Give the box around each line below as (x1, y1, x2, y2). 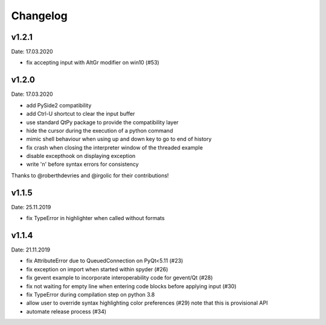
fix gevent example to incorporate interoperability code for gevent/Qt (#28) (26, 274, 213, 282)
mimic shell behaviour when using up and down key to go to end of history (26, 136, 212, 143)
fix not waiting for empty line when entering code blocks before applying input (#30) (26, 282, 237, 289)
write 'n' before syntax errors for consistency (26, 160, 139, 168)
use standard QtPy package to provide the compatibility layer (26, 118, 179, 126)
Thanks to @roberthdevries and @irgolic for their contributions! (11, 172, 169, 179)
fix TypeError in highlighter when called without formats (26, 215, 165, 222)
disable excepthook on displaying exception (26, 153, 136, 160)
